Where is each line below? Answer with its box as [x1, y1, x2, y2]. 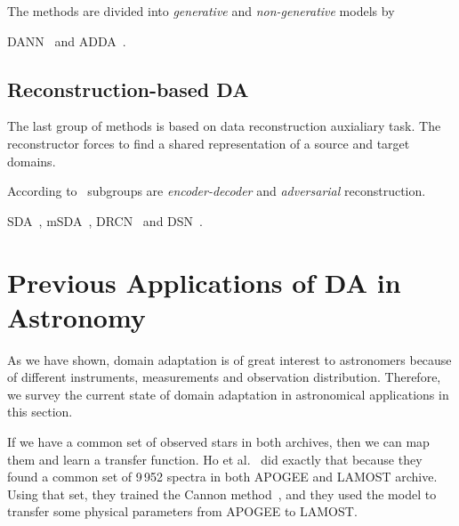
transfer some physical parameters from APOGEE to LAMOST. [7, 502, 358, 521]
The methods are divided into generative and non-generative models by [7, 2, 395, 20]
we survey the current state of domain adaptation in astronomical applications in [7, 384, 449, 403]
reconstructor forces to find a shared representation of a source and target [7, 134, 410, 152]
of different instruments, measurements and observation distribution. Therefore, [7, 368, 441, 386]
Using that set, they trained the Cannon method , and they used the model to [7, 484, 437, 503]
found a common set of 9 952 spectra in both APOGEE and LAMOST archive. [7, 467, 438, 486]
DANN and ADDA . [7, 31, 126, 50]
